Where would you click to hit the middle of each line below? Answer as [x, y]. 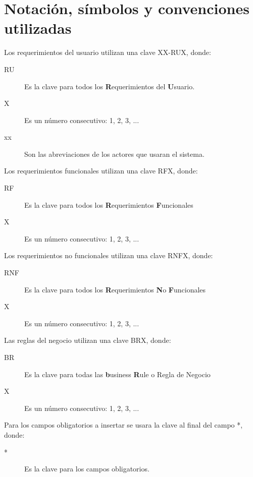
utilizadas [38, 28]
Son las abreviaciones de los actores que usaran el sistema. [114, 154]
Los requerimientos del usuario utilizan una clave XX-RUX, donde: [108, 52]
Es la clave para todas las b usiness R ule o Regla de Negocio [117, 374]
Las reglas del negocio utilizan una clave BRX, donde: [88, 340]
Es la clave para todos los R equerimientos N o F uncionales [115, 289]
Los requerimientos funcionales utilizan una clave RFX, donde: [101, 171]
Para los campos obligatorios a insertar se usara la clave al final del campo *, [123, 425]
